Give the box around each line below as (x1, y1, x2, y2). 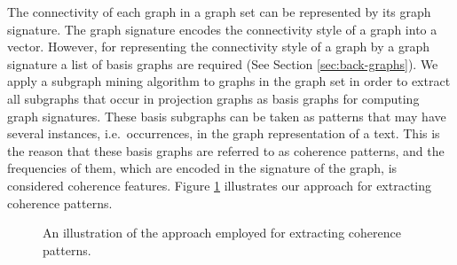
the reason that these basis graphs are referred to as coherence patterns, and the (7, 141, 445, 160)
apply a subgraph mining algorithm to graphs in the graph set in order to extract (7, 72, 451, 90)
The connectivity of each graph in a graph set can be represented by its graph (7, 3, 431, 20)
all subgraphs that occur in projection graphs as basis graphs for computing (7, 89, 420, 107)
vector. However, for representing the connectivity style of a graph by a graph (7, 37, 430, 56)
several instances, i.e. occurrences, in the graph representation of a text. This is (7, 124, 440, 143)
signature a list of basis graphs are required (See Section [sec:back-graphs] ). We (7, 54, 438, 73)
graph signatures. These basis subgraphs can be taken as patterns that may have (7, 106, 446, 125)
